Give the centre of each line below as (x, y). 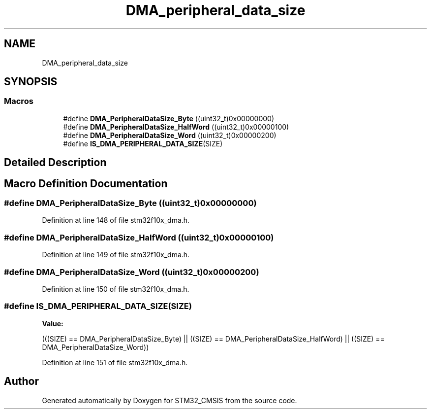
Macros (19, 101)
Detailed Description (55, 163)
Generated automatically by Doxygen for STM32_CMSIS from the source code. (169, 400)
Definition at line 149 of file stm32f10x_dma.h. (116, 255)
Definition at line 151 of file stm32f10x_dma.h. (115, 362)
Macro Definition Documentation (86, 183)
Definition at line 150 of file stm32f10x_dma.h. (116, 289)
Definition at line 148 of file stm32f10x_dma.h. (116, 220)
